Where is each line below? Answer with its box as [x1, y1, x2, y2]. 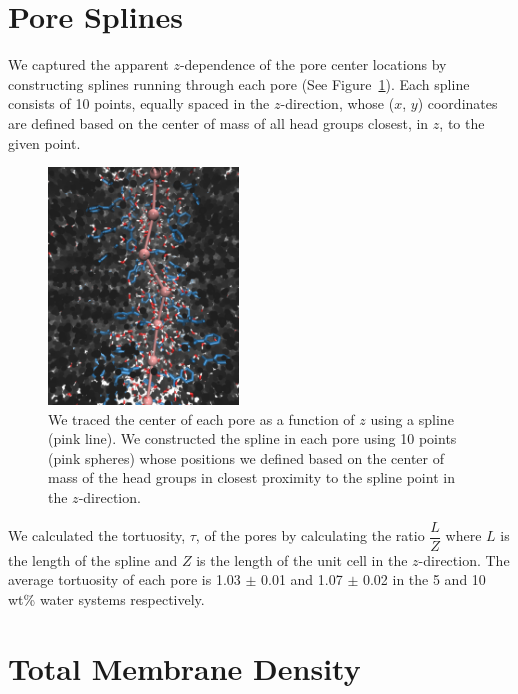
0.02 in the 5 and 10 [362, 569, 486, 590]
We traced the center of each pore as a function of [48, 408, 355, 429]
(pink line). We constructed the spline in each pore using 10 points [48, 428, 457, 449]
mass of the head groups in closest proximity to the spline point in [48, 467, 455, 488]
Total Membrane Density [8, 647, 361, 688]
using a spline [370, 408, 454, 429]
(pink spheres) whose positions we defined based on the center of [48, 447, 445, 468]
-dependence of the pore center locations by [179, 54, 447, 75]
